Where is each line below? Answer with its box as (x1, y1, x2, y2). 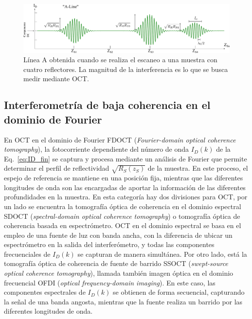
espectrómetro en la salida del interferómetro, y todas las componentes (4, 239, 215, 249)
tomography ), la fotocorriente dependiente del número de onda (4, 144, 189, 154)
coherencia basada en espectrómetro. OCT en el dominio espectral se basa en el (4, 220, 241, 230)
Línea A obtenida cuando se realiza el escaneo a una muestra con (23, 54, 217, 65)
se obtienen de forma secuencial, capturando (113, 287, 245, 297)
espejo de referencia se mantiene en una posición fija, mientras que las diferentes (4, 173, 243, 183)
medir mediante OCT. (23, 73, 89, 84)
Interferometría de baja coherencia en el (4, 97, 211, 112)
